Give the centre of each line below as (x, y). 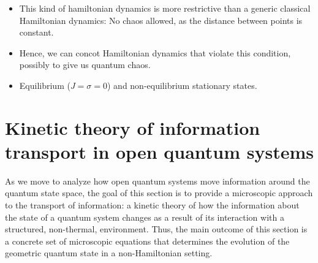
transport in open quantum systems (159, 151)
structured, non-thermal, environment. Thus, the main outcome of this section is (156, 229)
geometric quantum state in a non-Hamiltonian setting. (109, 253)
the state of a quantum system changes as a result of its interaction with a (145, 217)
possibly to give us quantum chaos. (85, 65)
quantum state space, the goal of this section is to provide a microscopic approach (159, 193)
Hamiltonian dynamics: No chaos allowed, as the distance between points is (161, 20)
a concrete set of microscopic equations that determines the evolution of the (147, 241)
